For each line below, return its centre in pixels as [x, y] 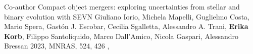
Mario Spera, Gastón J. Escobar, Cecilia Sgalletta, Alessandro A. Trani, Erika [126, 26]
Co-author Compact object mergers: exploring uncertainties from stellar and [122, 6]
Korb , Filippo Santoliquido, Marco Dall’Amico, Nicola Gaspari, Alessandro [121, 36]
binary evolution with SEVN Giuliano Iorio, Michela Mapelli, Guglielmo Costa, [127, 16]
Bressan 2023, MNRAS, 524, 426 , [57, 46]
